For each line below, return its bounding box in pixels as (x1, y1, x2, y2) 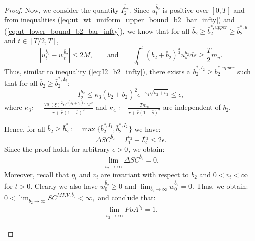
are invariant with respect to (101, 169, 189, 179)
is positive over (162, 4, 209, 15)
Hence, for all (4, 123, 45, 134)
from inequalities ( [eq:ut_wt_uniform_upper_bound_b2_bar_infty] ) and (4, 14, 235, 25)
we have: (134, 123, 161, 134)
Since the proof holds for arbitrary (4, 144, 110, 154)
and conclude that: (98, 192, 156, 202)
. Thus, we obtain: (192, 180, 248, 191)
